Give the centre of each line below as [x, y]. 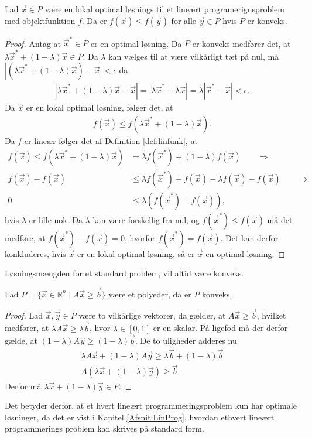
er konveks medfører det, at [241, 43]
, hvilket [271, 315]
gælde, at [21, 341]
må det [280, 219]
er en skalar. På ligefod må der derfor [220, 328]
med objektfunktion [40, 20]
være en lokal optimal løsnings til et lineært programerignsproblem [164, 9]
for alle [184, 20]
